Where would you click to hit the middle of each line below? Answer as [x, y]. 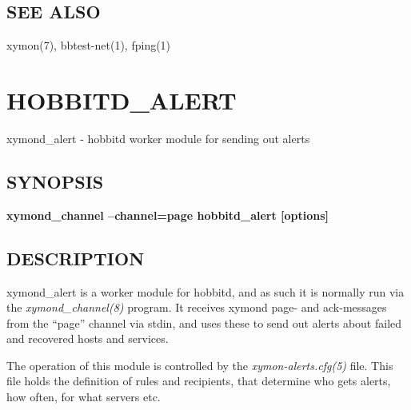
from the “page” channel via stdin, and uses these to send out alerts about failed [204, 322]
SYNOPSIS [55, 181]
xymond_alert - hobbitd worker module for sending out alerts [158, 138]
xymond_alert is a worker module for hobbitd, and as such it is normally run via [205, 291]
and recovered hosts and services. [88, 338]
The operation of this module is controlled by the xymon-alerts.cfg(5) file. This [200, 365]
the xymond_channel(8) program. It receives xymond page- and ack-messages [197, 307]
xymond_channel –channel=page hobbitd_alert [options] [168, 215]
